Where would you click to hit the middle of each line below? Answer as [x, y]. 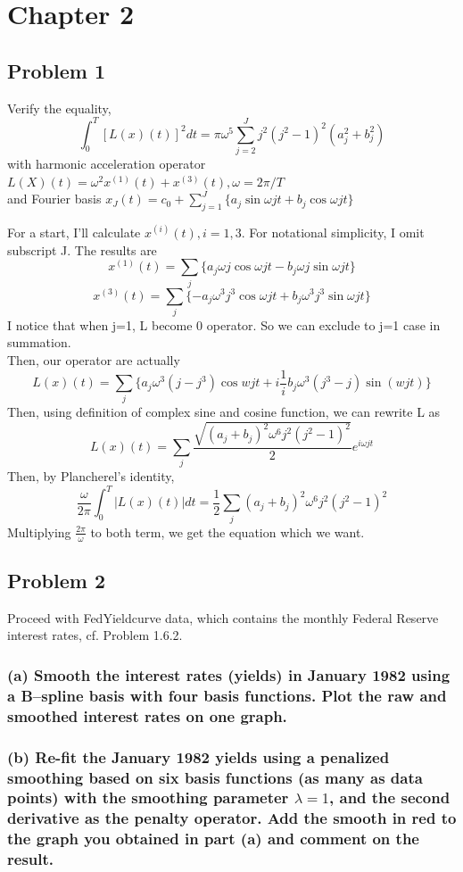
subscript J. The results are [82, 249]
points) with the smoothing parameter [148, 797]
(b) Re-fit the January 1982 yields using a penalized [198, 756]
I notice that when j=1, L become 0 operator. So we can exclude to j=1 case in [224, 324]
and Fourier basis [54, 199]
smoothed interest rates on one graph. [147, 715]
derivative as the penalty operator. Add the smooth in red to [232, 818]
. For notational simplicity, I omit [333, 232]
